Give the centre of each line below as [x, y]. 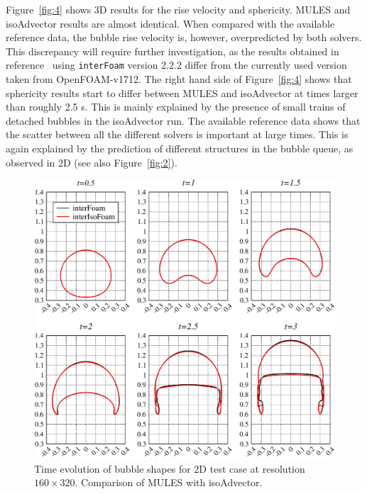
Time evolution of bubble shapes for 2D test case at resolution [170, 468]
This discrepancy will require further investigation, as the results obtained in [172, 51]
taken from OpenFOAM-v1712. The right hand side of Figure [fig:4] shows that [179, 79]
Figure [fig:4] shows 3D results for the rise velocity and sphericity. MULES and [178, 9]
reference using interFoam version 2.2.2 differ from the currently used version [176, 65]
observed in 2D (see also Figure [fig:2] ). [92, 162]
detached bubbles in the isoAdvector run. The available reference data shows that [183, 120]
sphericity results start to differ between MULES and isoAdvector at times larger [182, 92]
